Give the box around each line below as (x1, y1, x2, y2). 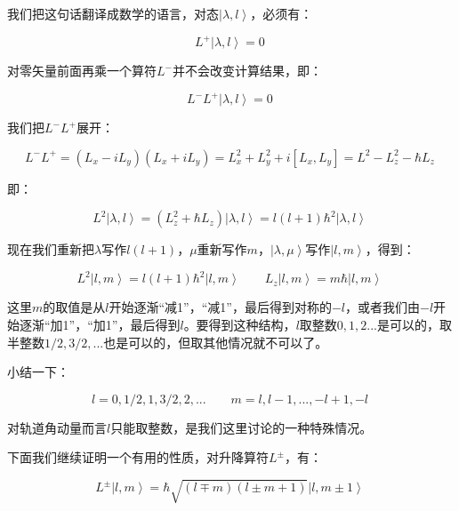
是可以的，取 (377, 315, 452, 334)
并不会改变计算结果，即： (172, 61, 322, 80)
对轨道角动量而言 (7, 418, 107, 436)
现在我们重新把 (7, 240, 94, 259)
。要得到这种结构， (183, 315, 296, 334)
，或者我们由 (345, 298, 421, 316)
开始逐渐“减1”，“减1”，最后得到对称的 (109, 298, 332, 316)
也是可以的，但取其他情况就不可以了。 (103, 332, 328, 351)
